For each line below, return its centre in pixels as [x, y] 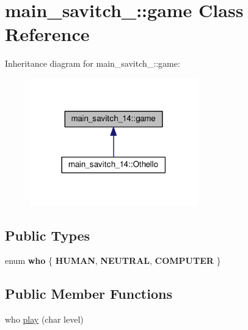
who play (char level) [44, 319]
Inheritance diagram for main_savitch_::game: [93, 63]
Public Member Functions [89, 294]
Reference [47, 34]
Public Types [48, 235]
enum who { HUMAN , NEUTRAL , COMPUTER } [113, 261]
